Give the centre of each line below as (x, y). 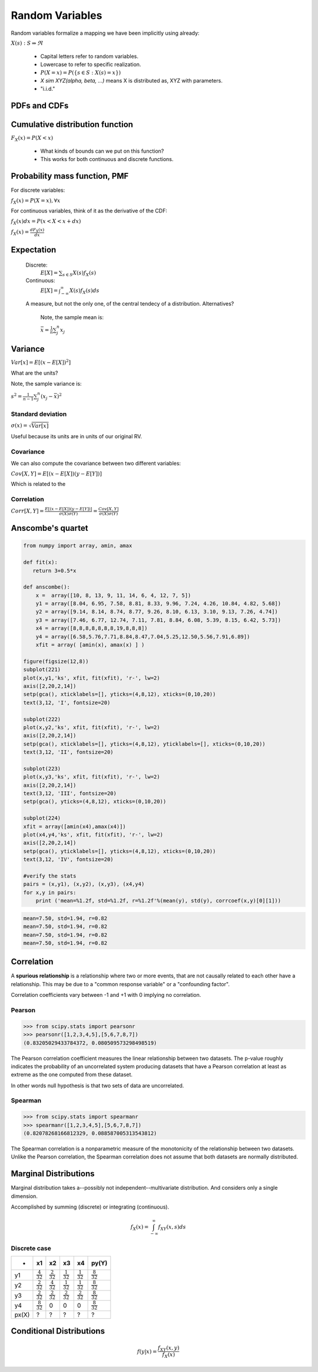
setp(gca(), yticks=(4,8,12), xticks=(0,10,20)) (95, 802)
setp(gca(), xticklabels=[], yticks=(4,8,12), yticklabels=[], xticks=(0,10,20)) (145, 744)
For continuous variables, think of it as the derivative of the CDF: (89, 211)
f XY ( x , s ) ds (172, 1228)
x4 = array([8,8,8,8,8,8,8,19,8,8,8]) (92, 628)
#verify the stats (50, 876)
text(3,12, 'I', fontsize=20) (67, 703)
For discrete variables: (38, 190)
